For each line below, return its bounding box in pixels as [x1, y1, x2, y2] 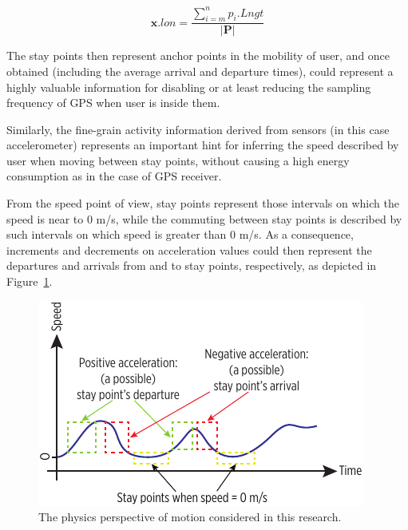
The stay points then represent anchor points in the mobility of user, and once [6, 47, 390, 64]
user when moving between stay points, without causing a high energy [6, 152, 350, 168]
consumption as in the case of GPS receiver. [6, 168, 222, 184]
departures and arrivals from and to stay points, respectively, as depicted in [6, 257, 377, 274]
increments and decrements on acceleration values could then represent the [6, 241, 372, 258]
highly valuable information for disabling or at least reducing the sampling [6, 78, 371, 95]
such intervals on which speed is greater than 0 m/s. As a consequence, [6, 226, 354, 243]
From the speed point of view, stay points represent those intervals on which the [6, 195, 399, 212]
